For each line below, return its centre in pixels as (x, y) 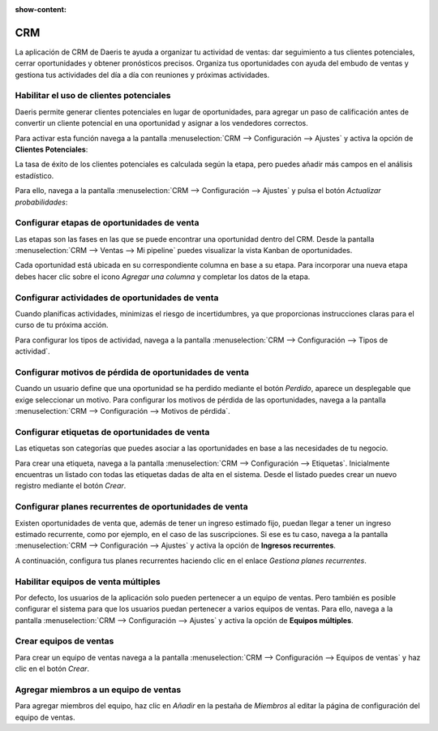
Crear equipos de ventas (64, 641)
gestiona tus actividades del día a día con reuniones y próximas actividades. (142, 75)
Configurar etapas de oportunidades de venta (107, 223)
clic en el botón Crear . (52, 669)
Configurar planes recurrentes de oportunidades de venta (131, 507)
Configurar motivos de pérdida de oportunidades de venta (132, 372)
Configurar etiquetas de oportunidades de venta (112, 432)
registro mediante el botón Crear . (71, 486)
